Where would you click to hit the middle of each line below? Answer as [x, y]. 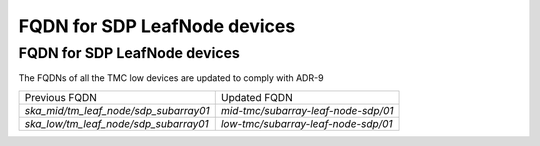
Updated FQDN [257, 97]
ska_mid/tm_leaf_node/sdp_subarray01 [117, 110]
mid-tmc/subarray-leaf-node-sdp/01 [307, 110]
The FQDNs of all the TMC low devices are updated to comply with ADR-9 [171, 78]
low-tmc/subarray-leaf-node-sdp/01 [307, 123]
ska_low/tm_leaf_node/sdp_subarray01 [116, 123]
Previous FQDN [60, 97]
